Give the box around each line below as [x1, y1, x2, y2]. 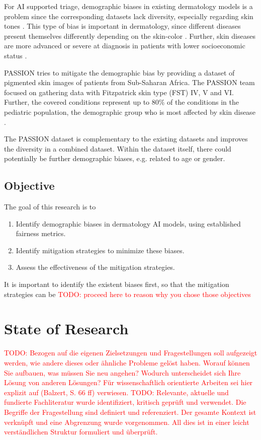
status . [4, 50, 27, 60]
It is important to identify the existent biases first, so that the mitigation [4, 279, 229, 289]
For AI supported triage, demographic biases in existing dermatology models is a [4, 1, 253, 11]
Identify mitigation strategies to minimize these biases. [16, 245, 185, 255]
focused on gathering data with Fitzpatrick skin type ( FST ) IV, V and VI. [4, 87, 234, 97]
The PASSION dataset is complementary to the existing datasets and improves [4, 133, 248, 144]
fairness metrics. [16, 228, 66, 239]
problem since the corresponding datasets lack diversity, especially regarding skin [4, 11, 253, 21]
